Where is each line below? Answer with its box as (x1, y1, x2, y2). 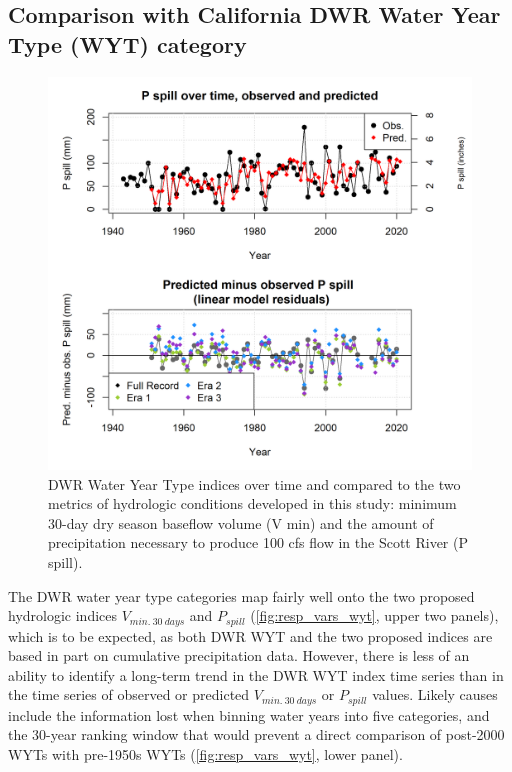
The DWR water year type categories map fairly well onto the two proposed (8, 585, 475, 606)
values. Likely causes (372, 684, 498, 705)
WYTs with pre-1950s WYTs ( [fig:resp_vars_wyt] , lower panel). (8, 743, 403, 764)
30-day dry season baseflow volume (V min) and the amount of (48, 512, 434, 533)
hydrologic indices (8, 605, 118, 626)
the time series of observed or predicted (8, 684, 250, 705)
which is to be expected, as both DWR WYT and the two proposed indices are (8, 625, 493, 646)
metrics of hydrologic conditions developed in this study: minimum (48, 493, 457, 514)
